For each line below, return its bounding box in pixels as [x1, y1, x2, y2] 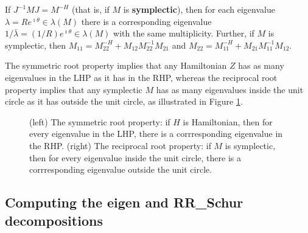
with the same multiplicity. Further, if [113, 27, 254, 40]
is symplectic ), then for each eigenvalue [123, 3, 275, 15]
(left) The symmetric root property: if [29, 115, 170, 128]
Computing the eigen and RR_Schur [5, 193, 243, 212]
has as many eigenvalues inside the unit [156, 83, 304, 96]
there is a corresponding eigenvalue [81, 15, 212, 27]
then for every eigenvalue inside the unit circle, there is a [29, 151, 241, 164]
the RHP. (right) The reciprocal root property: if [29, 139, 211, 151]
